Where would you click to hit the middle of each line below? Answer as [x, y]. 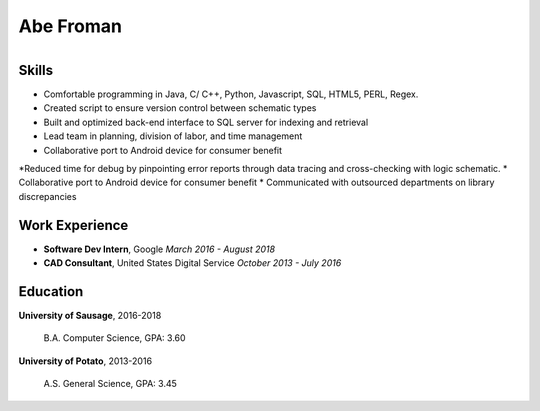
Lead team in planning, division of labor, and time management [173, 136]
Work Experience [73, 225]
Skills [36, 70]
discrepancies [47, 196]
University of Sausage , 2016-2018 [90, 315]
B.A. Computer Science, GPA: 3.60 [114, 338]
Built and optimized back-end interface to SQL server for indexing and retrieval [206, 122]
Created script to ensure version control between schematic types [180, 108]
